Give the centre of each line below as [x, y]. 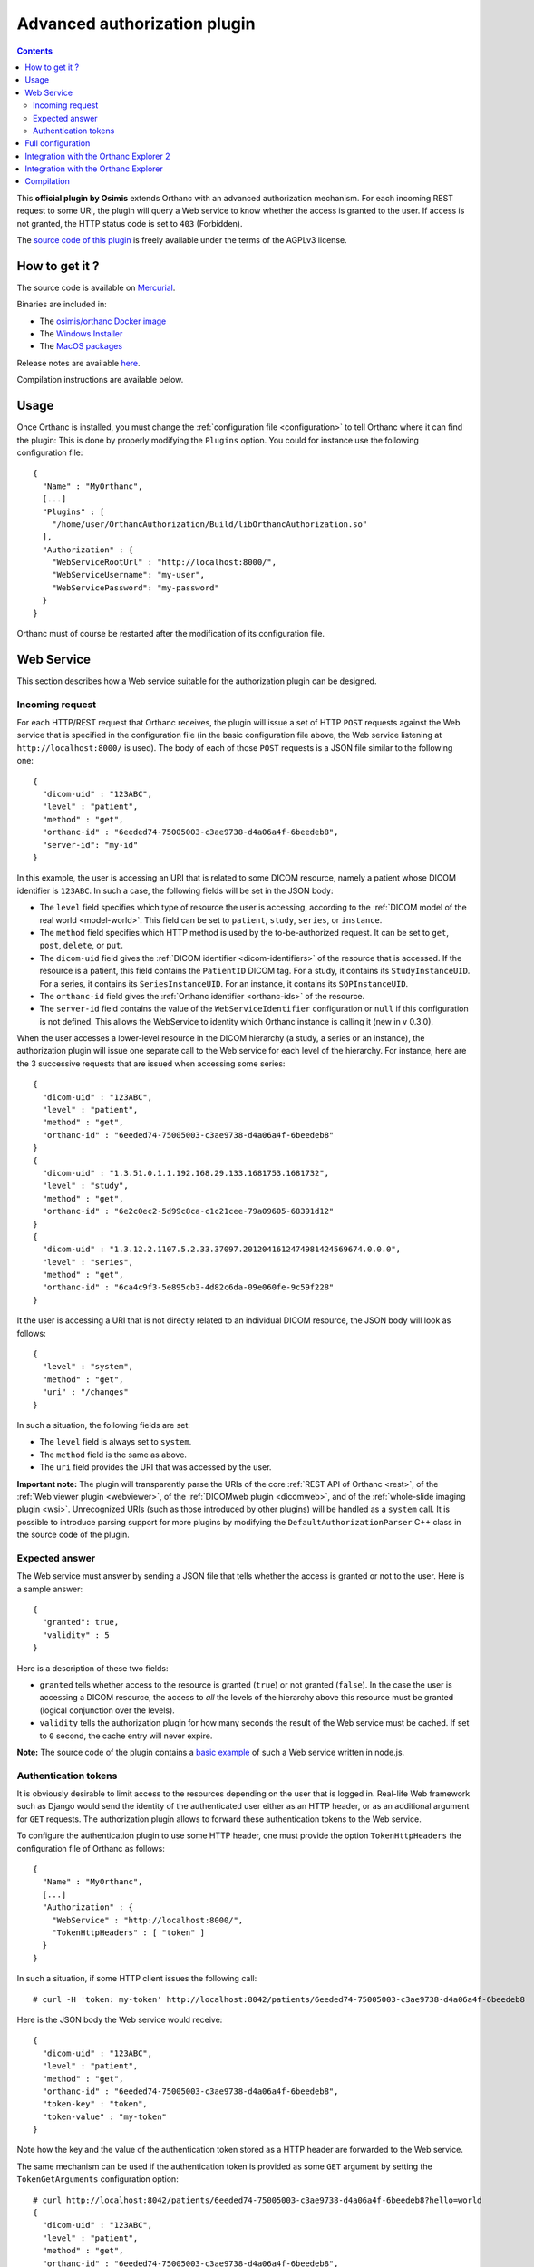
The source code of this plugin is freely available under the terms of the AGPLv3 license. [182, 240]
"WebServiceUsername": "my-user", [128, 575]
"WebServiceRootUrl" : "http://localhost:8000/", [164, 563]
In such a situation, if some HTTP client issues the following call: [137, 1979]
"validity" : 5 [76, 1635]
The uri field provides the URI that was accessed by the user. [155, 1467]
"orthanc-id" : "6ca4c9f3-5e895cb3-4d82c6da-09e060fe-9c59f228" [188, 1287]
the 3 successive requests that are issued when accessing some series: [151, 1063]
